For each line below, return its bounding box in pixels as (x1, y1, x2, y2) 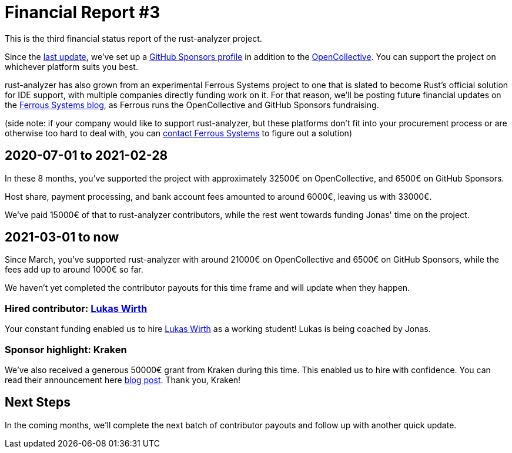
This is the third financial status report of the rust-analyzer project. (5, 33, 262, 43)
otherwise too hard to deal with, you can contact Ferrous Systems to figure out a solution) (5, 127, 352, 138)
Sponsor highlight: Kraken (5, 343, 127, 355)
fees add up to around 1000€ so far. (5, 264, 143, 275)
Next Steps (5, 395, 71, 410)
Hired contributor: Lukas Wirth (5, 302, 148, 314)
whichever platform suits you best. (5, 61, 138, 72)
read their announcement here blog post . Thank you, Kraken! (5, 374, 241, 385)
